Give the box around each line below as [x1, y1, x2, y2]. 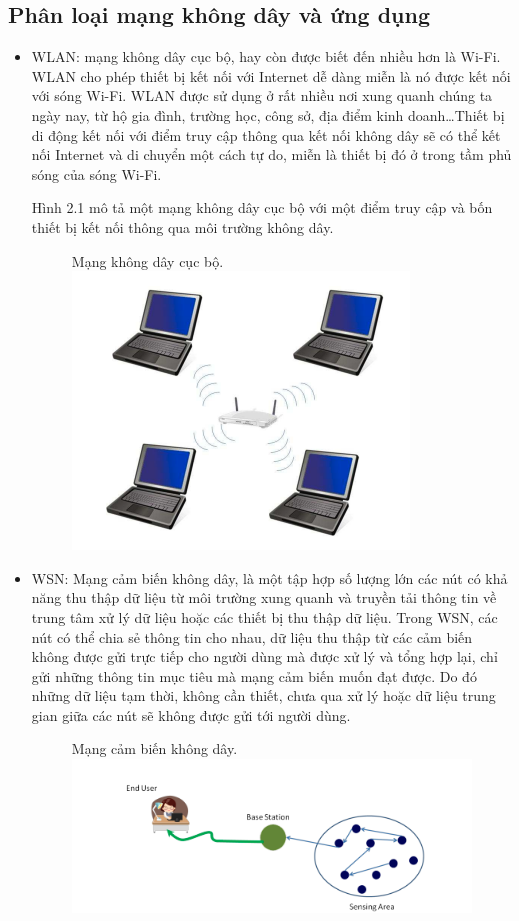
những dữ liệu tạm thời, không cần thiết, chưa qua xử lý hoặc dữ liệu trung [31, 685, 496, 706]
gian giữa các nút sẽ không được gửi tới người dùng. [31, 704, 351, 725]
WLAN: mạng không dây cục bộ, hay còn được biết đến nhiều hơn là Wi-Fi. [31, 46, 501, 67]
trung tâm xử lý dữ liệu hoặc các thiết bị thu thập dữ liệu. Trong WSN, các [31, 606, 498, 627]
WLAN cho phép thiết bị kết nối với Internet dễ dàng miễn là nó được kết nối [31, 65, 511, 86]
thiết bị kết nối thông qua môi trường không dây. [31, 216, 334, 237]
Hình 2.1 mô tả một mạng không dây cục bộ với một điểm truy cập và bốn [31, 197, 493, 218]
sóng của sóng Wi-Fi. [31, 163, 162, 184]
